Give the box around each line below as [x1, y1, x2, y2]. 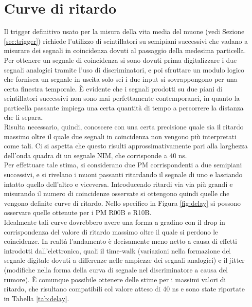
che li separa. [4, 112, 43, 122]
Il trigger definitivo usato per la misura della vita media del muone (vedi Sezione [4, 26, 245, 36]
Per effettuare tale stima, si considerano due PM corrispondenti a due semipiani [4, 160, 242, 170]
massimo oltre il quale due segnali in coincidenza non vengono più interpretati [4, 131, 236, 141]
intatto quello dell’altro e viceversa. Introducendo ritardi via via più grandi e [4, 179, 233, 189]
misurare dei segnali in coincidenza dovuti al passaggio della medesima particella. [4, 45, 246, 55]
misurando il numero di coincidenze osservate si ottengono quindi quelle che [4, 188, 230, 199]
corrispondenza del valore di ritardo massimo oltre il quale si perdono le [4, 226, 218, 236]
